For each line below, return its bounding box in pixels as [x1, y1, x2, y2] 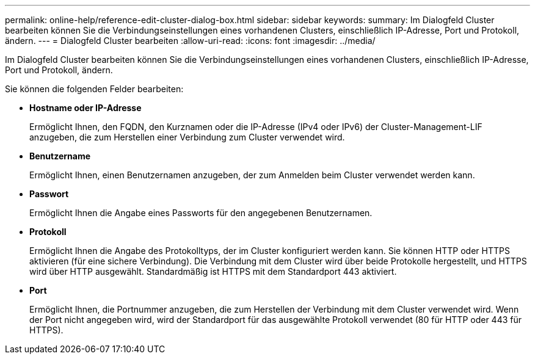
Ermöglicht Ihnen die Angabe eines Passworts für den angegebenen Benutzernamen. [29, 208, 373, 218]
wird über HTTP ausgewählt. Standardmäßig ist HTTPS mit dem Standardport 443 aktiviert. [29, 266, 397, 277]
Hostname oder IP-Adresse [29, 103, 142, 113]
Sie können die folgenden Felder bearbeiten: [5, 84, 184, 94]
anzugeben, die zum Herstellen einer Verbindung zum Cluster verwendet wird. [29, 132, 345, 142]
